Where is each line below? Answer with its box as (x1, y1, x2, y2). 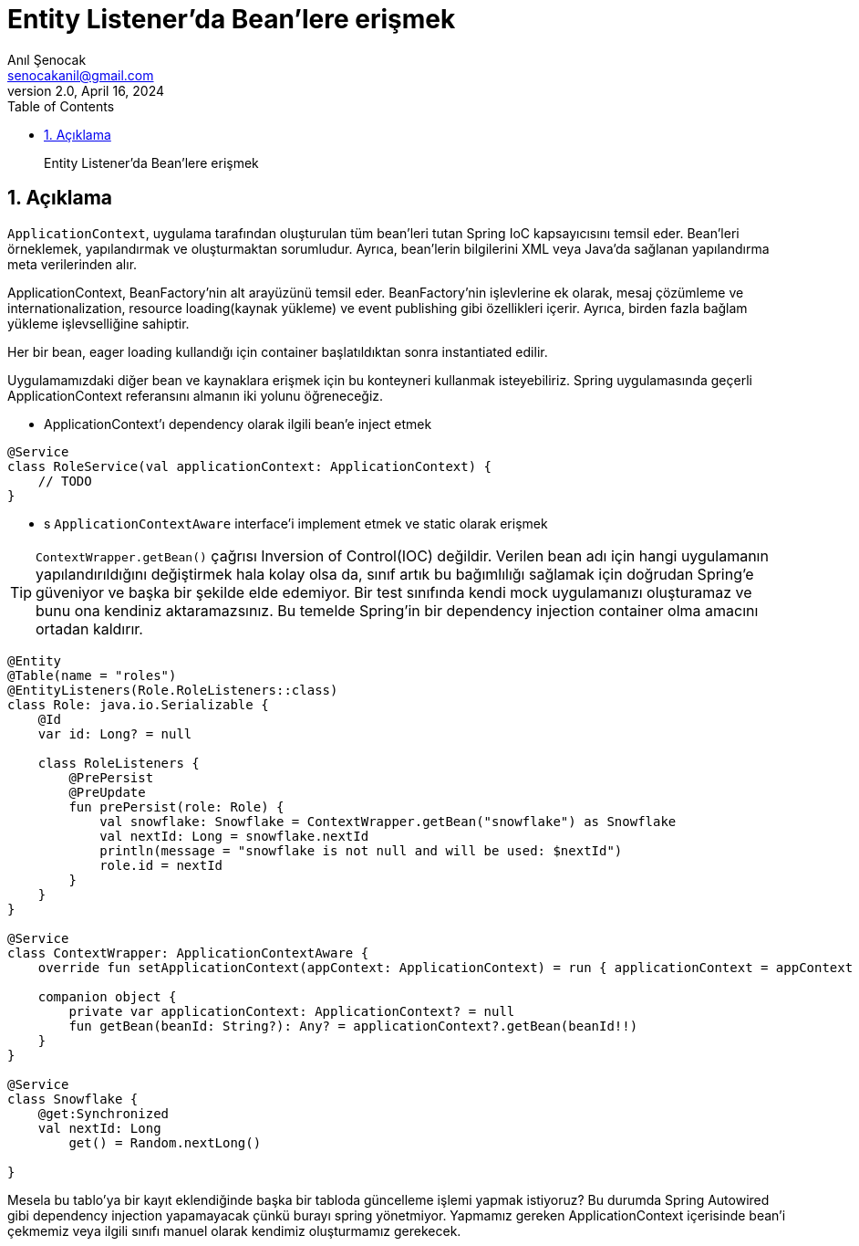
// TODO (37, 473, 92, 488)
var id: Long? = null (37, 726, 192, 741)
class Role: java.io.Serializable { (7, 696, 269, 712)
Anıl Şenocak (7, 51, 87, 68)
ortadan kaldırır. (36, 619, 143, 638)
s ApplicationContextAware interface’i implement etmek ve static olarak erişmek (44, 515, 548, 531)
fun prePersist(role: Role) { (68, 799, 285, 814)
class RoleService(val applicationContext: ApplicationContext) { (7, 458, 492, 474)
